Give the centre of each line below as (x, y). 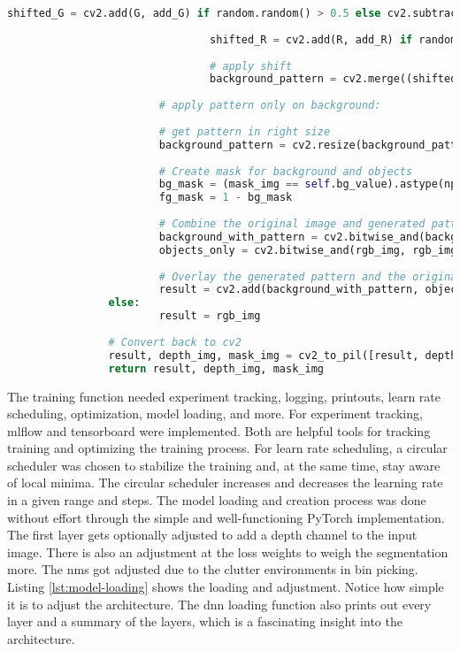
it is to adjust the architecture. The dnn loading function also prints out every (219, 604)
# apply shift (251, 66)
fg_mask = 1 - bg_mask (226, 198)
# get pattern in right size (245, 131)
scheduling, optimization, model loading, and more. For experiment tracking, (215, 414)
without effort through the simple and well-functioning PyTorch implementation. (226, 517)
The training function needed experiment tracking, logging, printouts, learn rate (224, 396)
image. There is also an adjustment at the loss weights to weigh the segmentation (228, 551)
